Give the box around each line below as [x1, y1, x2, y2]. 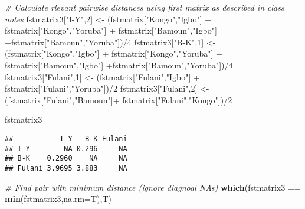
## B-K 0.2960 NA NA [5, 154, 127, 163]
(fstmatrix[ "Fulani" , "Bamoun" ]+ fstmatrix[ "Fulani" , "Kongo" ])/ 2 [5, 93, 232, 106]
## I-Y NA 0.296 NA [5, 144, 127, 153]
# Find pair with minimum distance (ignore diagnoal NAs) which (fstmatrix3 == [5, 181, 301, 193]
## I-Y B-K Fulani [5, 134, 127, 143]
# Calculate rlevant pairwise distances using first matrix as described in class [5, 1, 284, 13]
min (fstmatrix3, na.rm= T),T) [5, 192, 112, 205]
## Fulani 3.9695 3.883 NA [5, 164, 127, 172]
